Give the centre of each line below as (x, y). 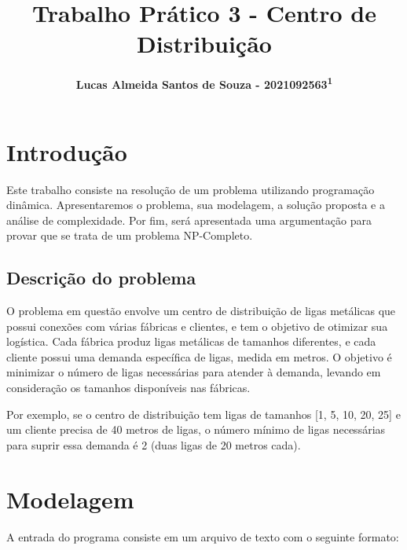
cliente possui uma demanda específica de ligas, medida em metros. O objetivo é (199, 356)
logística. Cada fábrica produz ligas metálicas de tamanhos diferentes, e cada (191, 341)
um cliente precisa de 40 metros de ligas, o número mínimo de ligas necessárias (196, 429)
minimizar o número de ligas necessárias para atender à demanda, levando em (194, 372)
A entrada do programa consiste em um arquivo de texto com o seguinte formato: (203, 536)
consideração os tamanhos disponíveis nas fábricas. (128, 388)
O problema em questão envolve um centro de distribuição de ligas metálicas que (201, 311)
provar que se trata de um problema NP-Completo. (130, 235)
